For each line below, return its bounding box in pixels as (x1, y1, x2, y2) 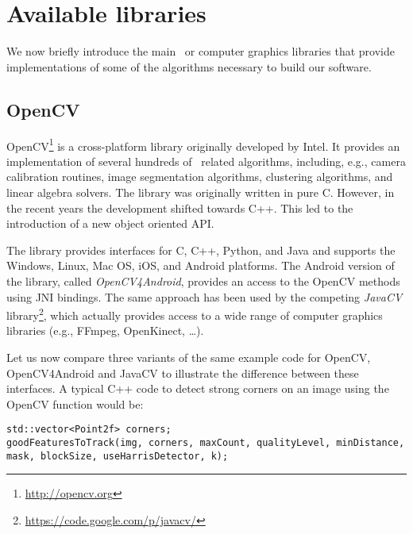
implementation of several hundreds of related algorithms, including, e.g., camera (6, 152, 406, 169)
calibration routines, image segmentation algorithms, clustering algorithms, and (6, 168, 393, 185)
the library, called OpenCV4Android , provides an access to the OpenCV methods (6, 272, 400, 289)
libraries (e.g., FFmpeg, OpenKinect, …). (6, 322, 204, 339)
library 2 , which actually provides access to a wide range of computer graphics (6, 305, 383, 323)
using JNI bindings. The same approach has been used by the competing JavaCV (6, 288, 403, 305)
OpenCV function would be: (6, 395, 144, 412)
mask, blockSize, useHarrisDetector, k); (6, 450, 229, 462)
